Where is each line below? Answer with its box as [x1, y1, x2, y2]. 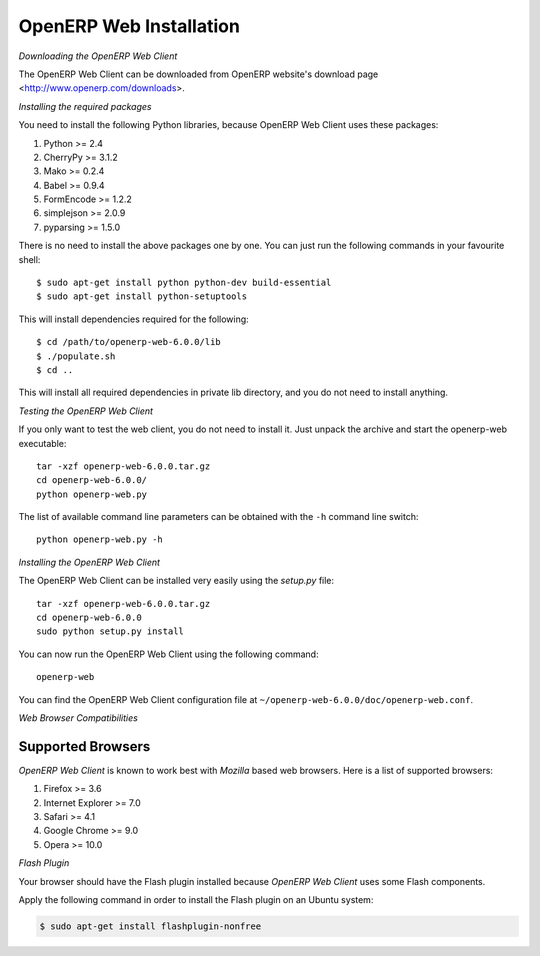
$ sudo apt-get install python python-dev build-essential [36, 277, 332, 289]
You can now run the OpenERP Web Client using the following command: [18, 648, 319, 660]
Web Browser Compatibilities [18, 712, 139, 724]
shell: [18, 253, 41, 265]
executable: [18, 437, 67, 449]
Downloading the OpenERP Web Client [18, 50, 178, 62]
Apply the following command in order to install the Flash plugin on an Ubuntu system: [18, 894, 374, 906]
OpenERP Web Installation [18, 15, 240, 37]
